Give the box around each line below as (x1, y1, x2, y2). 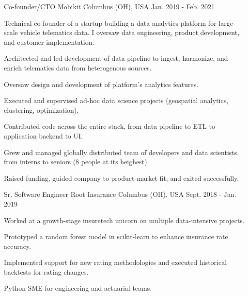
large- (218, 17, 235, 28)
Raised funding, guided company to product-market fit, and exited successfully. (4, 173, 239, 183)
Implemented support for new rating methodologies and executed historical (4, 257, 227, 267)
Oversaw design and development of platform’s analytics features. (4, 79, 199, 89)
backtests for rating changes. (4, 266, 89, 277)
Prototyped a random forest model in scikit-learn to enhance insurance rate (4, 231, 228, 242)
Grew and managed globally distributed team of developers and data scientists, (4, 147, 239, 157)
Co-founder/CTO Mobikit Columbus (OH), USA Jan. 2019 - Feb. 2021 (4, 1, 215, 11)
